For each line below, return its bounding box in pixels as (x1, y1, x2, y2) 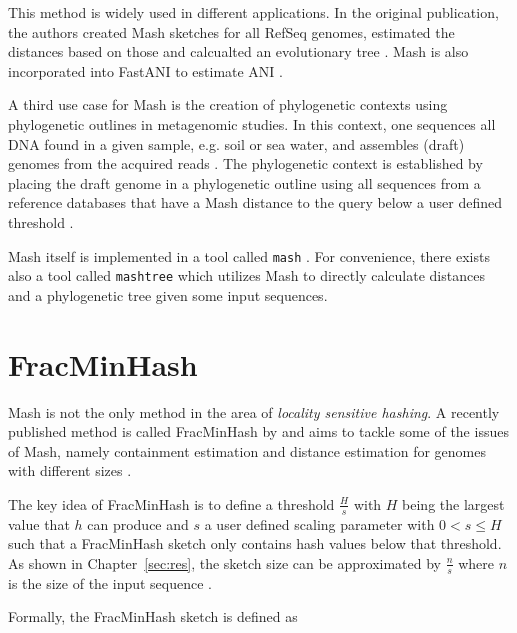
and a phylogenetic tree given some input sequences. (8, 284, 328, 305)
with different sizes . (8, 460, 132, 481)
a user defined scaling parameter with (204, 513, 435, 534)
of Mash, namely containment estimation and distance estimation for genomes (8, 440, 486, 461)
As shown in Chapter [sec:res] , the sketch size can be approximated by (8, 552, 442, 573)
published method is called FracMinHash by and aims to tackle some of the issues (8, 421, 509, 442)
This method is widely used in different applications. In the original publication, (8, 2, 499, 22)
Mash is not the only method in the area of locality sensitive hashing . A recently (8, 401, 500, 422)
